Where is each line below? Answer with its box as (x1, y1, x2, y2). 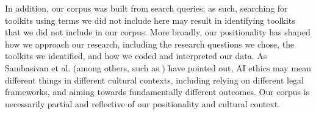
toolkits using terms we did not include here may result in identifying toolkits (5, 13, 295, 26)
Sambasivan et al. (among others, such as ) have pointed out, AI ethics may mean (5, 61, 312, 74)
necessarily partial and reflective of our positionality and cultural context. (5, 97, 281, 110)
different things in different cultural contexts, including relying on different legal (5, 73, 304, 86)
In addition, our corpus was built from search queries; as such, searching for (5, 2, 288, 14)
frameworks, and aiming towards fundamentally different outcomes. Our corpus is (5, 85, 310, 98)
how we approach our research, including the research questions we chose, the (5, 37, 295, 50)
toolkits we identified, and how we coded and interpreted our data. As (5, 49, 267, 62)
